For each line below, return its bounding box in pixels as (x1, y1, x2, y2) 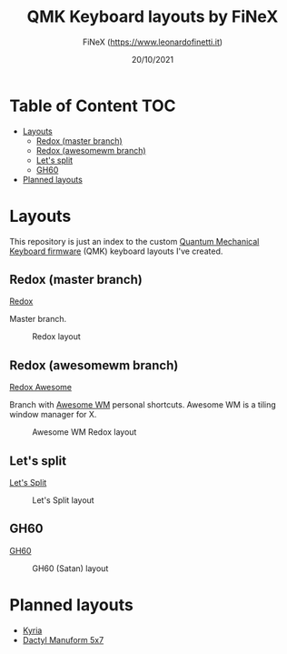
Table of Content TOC (9, 96, 176, 116)
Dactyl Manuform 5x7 (22, 634, 104, 645)
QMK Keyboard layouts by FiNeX (26, 6, 279, 27)
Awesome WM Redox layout (32, 427, 137, 438)
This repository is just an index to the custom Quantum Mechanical (9, 236, 260, 247)
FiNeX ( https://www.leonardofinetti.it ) (82, 36, 223, 47)
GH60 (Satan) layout (32, 562, 109, 574)
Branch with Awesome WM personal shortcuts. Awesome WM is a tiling (9, 399, 277, 410)
